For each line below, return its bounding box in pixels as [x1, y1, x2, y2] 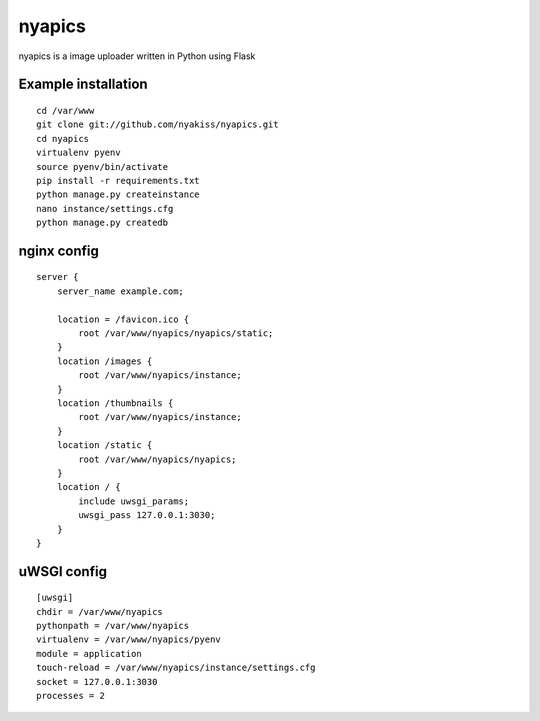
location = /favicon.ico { [56, 313, 190, 325]
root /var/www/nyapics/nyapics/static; [78, 328, 274, 339]
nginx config [18, 242, 100, 259]
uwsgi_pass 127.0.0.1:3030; [78, 510, 216, 521]
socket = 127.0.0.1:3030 [36, 676, 158, 687]
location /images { [56, 355, 153, 367]
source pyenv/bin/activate [36, 161, 169, 172]
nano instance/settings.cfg [36, 203, 174, 214]
